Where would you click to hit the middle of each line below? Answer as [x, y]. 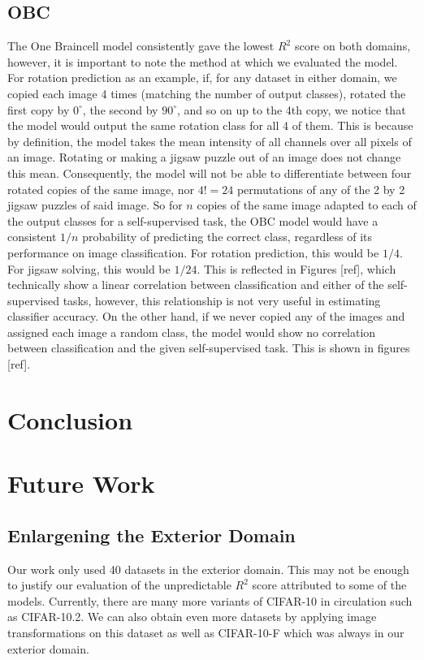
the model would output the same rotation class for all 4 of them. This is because [210, 125]
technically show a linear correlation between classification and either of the [196, 285]
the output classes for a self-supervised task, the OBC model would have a [193, 220]
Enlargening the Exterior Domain [151, 535]
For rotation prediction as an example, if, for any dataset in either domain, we [202, 78]
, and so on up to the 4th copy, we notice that [291, 109]
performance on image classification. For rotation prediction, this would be [193, 252]
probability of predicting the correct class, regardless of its [227, 237]
